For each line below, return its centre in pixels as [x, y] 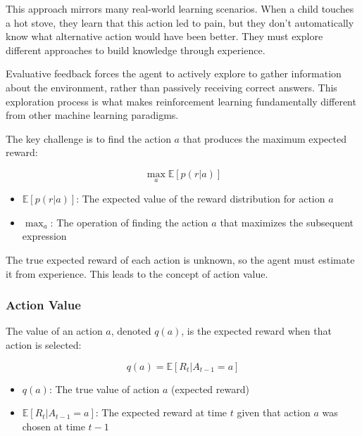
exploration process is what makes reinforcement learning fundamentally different [181, 101]
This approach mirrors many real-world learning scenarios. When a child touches [180, 8]
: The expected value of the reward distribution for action [201, 199]
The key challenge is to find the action [88, 138]
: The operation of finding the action [129, 222]
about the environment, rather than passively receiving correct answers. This [171, 87]
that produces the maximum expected [264, 138]
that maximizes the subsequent [287, 222]
